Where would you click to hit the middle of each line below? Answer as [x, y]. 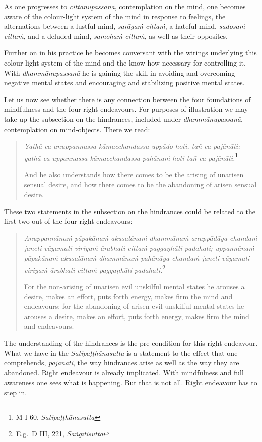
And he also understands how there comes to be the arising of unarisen [134, 174]
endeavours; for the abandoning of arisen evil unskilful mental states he [134, 306]
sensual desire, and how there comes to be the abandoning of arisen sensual [140, 184]
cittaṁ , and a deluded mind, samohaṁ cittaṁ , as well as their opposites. [116, 36]
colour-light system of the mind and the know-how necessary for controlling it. [125, 62]
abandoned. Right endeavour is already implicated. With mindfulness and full [124, 372]
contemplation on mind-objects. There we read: [77, 129]
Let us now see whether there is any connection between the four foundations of [127, 99]
